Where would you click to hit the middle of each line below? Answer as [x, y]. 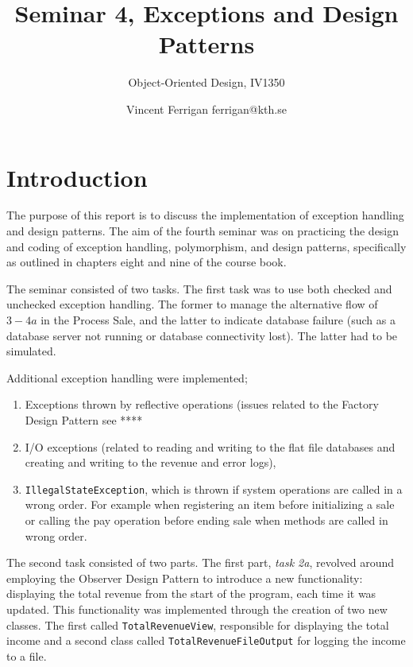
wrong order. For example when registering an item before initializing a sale [210, 504]
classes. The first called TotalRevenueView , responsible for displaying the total [198, 624]
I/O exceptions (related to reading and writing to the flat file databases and [210, 446]
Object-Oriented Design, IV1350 [206, 82]
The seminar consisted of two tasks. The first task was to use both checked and [199, 288]
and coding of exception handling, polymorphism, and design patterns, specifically [206, 246]
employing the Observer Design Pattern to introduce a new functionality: [185, 578]
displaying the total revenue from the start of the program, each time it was [191, 593]
